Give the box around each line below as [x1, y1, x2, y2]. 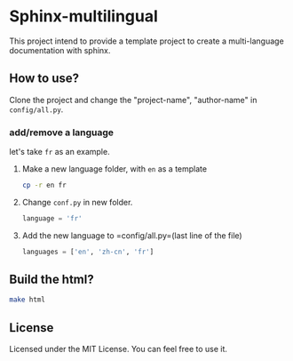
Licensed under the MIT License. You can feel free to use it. [9, 344, 228, 355]
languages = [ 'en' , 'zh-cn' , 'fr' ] [21, 247, 154, 256]
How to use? [9, 71, 80, 86]
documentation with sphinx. [9, 44, 111, 55]
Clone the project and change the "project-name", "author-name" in [9, 94, 257, 105]
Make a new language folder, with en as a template [21, 164, 207, 174]
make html [9, 295, 46, 304]
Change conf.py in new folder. [21, 197, 133, 207]
